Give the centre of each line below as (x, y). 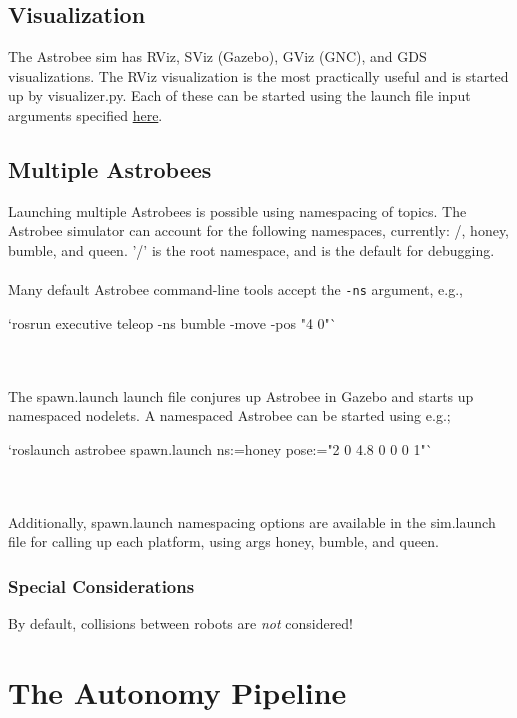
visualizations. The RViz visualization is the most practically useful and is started (258, 75)
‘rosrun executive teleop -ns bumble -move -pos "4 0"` (172, 322)
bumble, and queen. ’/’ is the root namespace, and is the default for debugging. (251, 249)
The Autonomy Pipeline (177, 691)
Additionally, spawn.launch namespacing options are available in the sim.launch (252, 521)
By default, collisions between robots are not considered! (181, 622)
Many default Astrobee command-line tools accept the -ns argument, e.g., (235, 289)
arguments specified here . (85, 114)
